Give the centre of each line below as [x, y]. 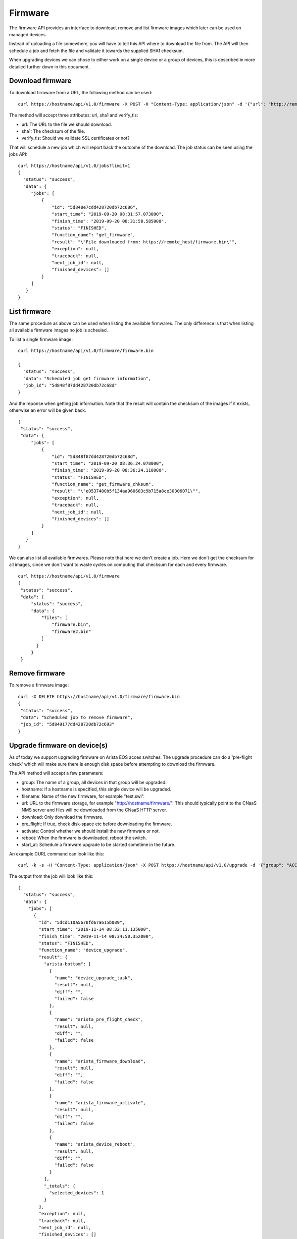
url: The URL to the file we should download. [67, 124]
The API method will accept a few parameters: [56, 773]
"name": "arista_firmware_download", [100, 1061]
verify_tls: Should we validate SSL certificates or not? [75, 138]
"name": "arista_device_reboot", [95, 1144]
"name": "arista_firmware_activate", [100, 1102]
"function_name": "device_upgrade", [83, 950]
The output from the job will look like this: [51, 876]
